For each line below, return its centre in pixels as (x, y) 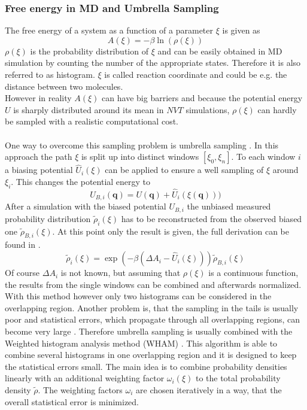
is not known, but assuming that (121, 273)
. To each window (263, 157)
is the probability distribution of (89, 51)
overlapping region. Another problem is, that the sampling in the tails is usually (152, 307)
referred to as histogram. (50, 74)
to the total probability (238, 378)
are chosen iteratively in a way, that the (209, 390)
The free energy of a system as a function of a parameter (109, 30)
